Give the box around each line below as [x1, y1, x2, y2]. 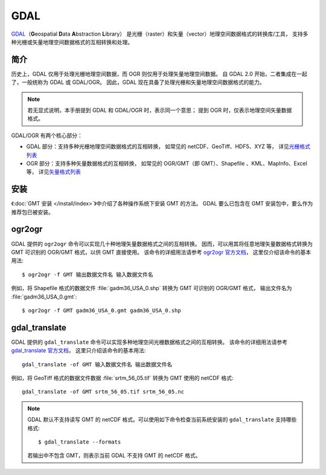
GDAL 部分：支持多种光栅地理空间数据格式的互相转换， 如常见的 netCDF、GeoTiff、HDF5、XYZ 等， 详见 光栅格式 [26, 143, 311, 150]
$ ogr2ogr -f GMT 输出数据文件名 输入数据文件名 [22, 271, 153, 278]
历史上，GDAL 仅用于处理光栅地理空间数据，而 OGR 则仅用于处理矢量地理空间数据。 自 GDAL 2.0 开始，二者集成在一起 [11, 70, 308, 77]
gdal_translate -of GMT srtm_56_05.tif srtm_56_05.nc [22, 389, 184, 395]
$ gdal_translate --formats [38, 438, 121, 445]
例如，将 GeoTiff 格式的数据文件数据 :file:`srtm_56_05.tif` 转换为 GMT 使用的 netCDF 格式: [11, 374, 234, 381]
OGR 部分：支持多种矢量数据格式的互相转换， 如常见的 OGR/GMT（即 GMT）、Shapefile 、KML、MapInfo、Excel [26, 160, 307, 167]
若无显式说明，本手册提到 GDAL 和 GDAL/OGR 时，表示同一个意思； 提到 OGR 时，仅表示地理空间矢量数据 [27, 106, 292, 114]
